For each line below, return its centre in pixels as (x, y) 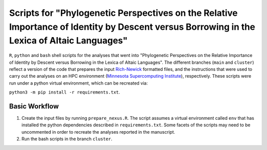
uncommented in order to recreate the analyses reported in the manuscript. (98, 132)
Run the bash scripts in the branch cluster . (67, 139)
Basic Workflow (34, 106)
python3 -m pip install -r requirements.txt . (65, 92)
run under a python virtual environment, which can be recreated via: (78, 83)
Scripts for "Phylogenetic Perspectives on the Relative (123, 13)
